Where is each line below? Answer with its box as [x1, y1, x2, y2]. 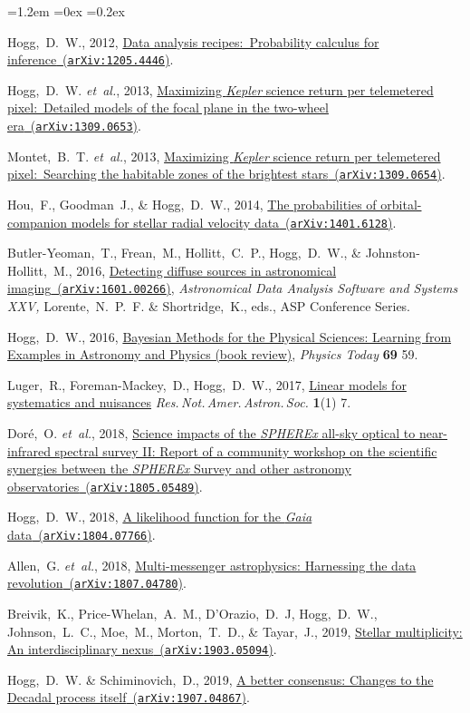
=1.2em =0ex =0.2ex [7, 2, 125, 20]
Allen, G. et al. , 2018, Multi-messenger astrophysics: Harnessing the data [7, 555, 417, 574]
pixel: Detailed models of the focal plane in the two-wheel [7, 98, 329, 117]
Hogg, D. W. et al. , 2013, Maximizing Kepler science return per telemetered [7, 80, 434, 99]
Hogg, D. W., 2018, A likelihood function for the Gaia [7, 507, 312, 526]
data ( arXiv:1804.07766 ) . [7, 525, 156, 544]
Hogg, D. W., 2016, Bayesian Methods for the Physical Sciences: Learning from [7, 327, 452, 346]
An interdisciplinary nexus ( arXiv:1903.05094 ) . [7, 640, 277, 659]
